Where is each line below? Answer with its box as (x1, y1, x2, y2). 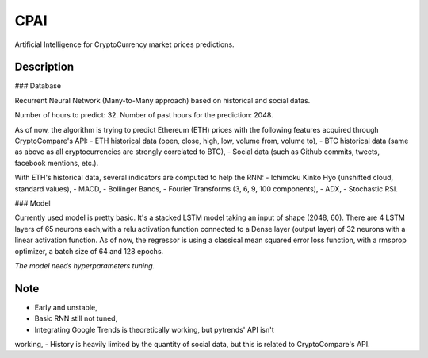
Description (14, 60, 75, 74)
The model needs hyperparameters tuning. (14, 260, 155, 270)
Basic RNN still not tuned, (34, 314, 118, 323)
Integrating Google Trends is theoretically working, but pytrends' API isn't (34, 325, 275, 334)
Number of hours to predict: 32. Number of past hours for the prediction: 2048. (14, 110, 273, 120)
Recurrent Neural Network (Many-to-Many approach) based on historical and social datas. (14, 95, 311, 105)
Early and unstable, (34, 302, 98, 312)
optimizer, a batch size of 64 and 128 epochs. (14, 246, 164, 256)
